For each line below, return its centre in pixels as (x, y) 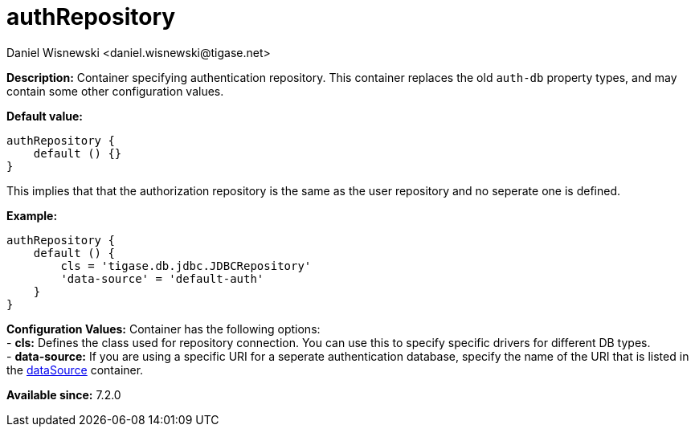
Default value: (45, 116)
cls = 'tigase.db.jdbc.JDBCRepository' (186, 266)
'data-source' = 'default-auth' (162, 278)
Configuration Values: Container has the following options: (164, 329)
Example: (32, 215)
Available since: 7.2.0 (64, 394)
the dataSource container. (75, 370)
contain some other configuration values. (115, 91)
